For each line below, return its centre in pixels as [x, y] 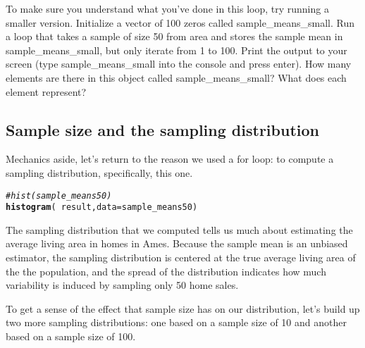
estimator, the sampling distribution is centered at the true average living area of [181, 257]
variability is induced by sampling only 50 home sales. [122, 285]
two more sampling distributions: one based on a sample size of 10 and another [176, 322]
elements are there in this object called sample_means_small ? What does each [176, 77]
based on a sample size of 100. [71, 336]
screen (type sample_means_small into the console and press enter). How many [179, 64]
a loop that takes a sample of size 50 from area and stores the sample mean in [174, 36]
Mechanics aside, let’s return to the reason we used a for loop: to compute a [170, 159]
